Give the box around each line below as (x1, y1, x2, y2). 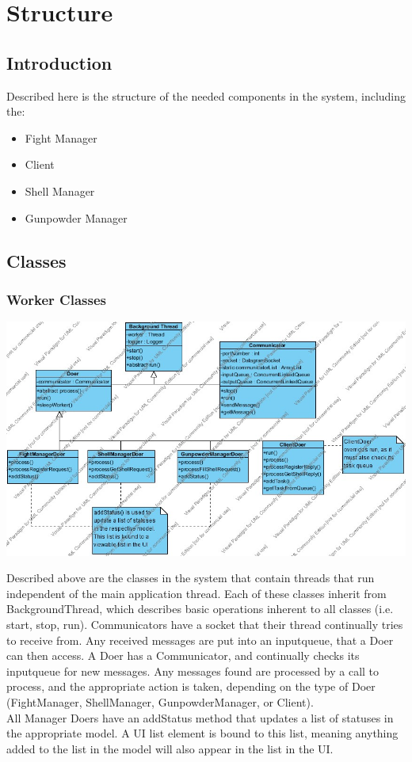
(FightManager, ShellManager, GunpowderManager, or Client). (6, 693, 314, 710)
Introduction (6, 50, 113, 74)
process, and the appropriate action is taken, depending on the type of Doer (6, 678, 376, 695)
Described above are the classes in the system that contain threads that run (6, 570, 375, 586)
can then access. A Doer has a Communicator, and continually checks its (6, 647, 360, 664)
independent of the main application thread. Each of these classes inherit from (6, 585, 387, 601)
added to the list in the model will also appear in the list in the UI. (6, 740, 334, 756)
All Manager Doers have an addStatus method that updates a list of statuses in (6, 709, 394, 726)
